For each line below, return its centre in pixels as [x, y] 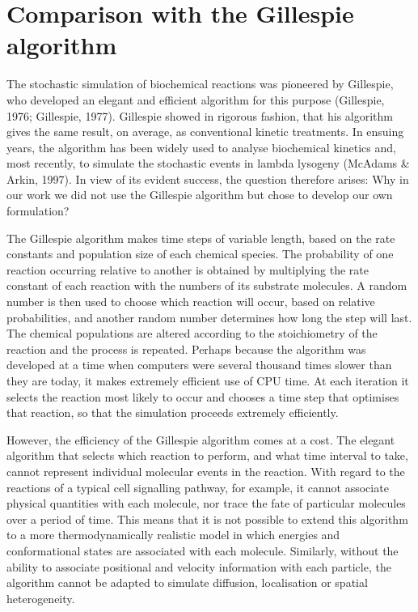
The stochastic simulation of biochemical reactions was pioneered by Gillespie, [200, 84]
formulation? [38, 211]
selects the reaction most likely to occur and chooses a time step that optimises [203, 396]
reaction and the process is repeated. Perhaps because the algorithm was [186, 348]
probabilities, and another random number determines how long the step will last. [209, 317]
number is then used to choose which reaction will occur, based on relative [191, 302]
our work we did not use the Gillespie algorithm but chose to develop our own [200, 195]
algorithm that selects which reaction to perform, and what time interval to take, [207, 455]
